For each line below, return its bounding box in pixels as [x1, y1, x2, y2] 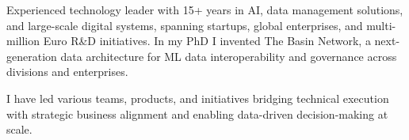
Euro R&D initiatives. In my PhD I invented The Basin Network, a [43, 32, 371, 49]
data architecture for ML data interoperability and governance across [60, 47, 397, 64]
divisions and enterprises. [6, 63, 128, 80]
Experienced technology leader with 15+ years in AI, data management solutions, [6, 2, 403, 17]
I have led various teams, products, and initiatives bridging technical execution [6, 89, 389, 106]
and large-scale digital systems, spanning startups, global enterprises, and [6, 17, 363, 33]
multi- [366, 17, 396, 33]
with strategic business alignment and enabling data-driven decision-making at [6, 105, 388, 122]
